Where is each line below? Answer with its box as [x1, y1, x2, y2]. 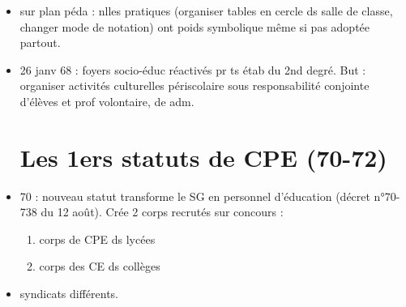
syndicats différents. [19, 285, 119, 302]
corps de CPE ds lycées [39, 230, 156, 247]
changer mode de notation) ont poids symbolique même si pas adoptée [19, 18, 370, 35]
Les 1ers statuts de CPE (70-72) [19, 140, 387, 173]
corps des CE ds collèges [39, 258, 160, 275]
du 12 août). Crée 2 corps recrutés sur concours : [41, 203, 284, 220]
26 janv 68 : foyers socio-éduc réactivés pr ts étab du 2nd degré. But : [19, 61, 366, 78]
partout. [19, 34, 61, 51]
